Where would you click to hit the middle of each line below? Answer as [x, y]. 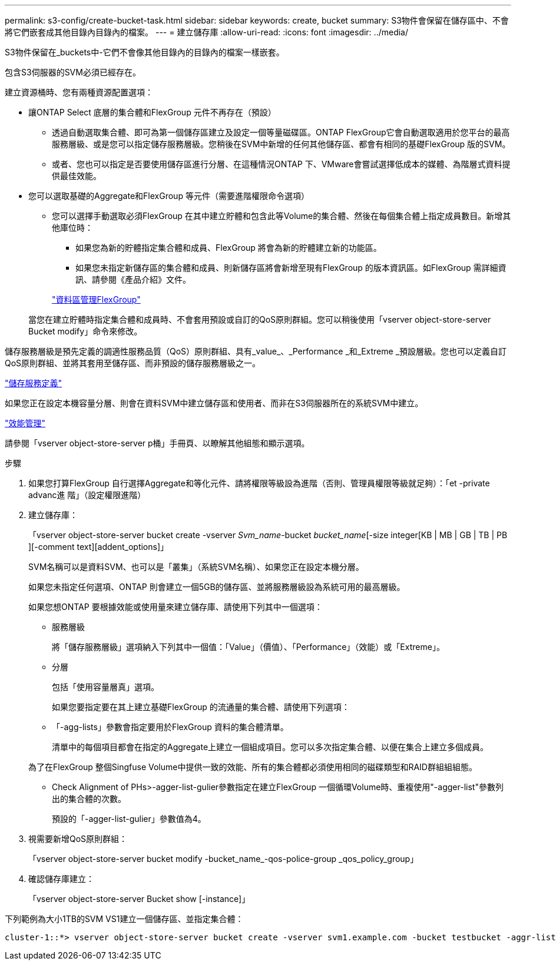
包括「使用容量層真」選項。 [105, 687]
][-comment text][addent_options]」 [99, 547]
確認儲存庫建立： [61, 879]
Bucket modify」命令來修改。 [85, 331]
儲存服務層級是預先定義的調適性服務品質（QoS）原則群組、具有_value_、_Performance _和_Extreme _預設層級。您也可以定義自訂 [256, 351]
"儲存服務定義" [34, 383]
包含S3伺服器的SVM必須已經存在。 [73, 72]
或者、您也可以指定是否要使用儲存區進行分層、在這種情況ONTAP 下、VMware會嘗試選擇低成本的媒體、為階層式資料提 [281, 164]
